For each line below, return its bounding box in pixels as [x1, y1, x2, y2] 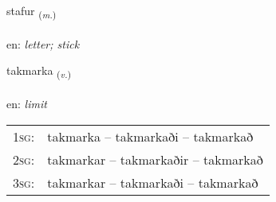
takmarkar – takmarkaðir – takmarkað [47, 150, 263, 169]
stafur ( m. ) [6, 2, 57, 21]
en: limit [6, 95, 47, 112]
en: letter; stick [6, 35, 80, 52]
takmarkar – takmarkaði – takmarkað [47, 173, 258, 192]
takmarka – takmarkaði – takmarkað [47, 126, 254, 146]
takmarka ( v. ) [6, 62, 72, 81]
